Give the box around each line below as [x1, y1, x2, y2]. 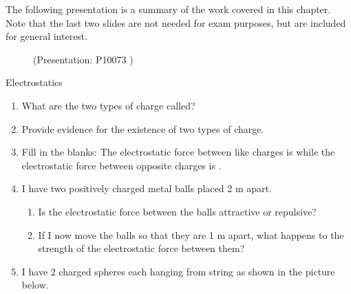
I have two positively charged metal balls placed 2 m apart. [21, 181, 272, 196]
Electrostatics [6, 75, 63, 90]
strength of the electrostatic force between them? [38, 241, 245, 255]
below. [21, 277, 49, 292]
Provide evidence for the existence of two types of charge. [21, 121, 264, 136]
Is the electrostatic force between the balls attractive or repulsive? [38, 204, 317, 218]
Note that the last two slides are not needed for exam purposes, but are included [6, 15, 346, 30]
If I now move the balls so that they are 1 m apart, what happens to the [38, 227, 344, 242]
